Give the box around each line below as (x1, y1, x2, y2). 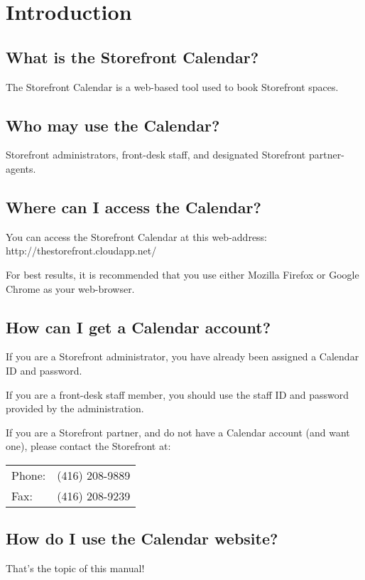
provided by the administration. (6, 401, 144, 416)
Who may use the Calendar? (6, 114, 220, 136)
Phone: (11, 466, 46, 483)
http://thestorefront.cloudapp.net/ (6, 243, 157, 258)
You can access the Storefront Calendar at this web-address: (6, 229, 268, 244)
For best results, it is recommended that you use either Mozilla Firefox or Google (6, 267, 359, 281)
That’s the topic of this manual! (6, 561, 145, 576)
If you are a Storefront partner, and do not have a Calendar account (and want (6, 424, 350, 439)
